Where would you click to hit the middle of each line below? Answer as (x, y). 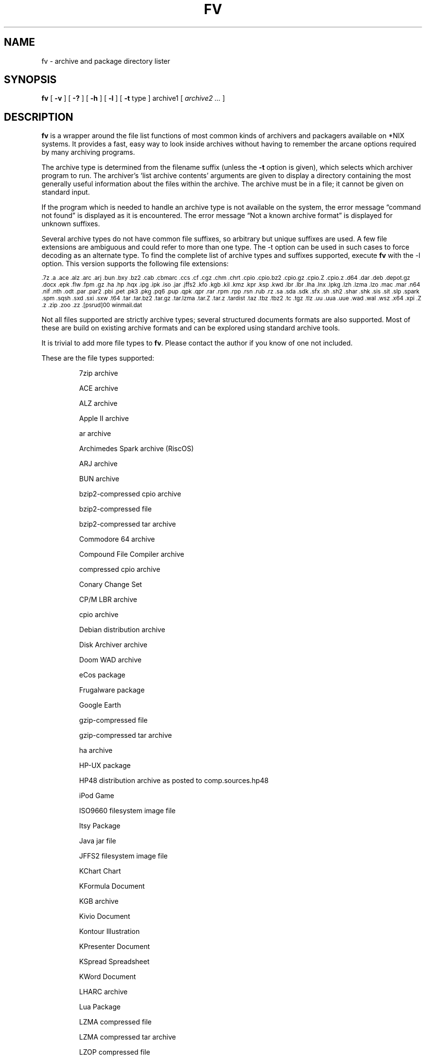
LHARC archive (103, 992)
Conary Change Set (110, 585)
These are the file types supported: (98, 358)
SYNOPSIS (30, 80)
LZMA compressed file (115, 1022)
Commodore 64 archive (117, 539)
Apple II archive (104, 419)
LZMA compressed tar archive (127, 1037)
